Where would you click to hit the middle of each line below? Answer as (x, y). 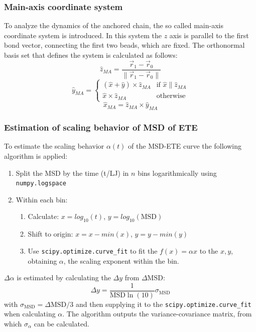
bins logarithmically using (177, 173)
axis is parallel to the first (209, 35)
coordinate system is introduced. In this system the (83, 35)
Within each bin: (42, 199)
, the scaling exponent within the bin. (121, 260)
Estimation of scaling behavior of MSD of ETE (101, 127)
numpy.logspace (41, 184)
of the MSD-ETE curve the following (185, 146)
